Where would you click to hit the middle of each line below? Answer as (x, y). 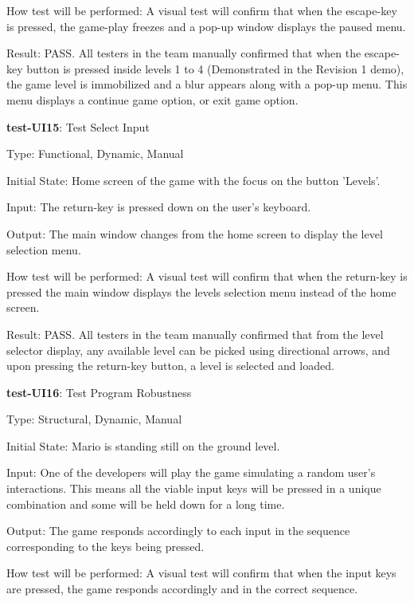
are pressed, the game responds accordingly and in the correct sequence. (182, 589)
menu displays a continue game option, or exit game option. (152, 99)
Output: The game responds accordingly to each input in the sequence (178, 531)
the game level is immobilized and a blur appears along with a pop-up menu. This (207, 84)
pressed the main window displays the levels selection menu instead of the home (201, 291)
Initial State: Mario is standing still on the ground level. (143, 445)
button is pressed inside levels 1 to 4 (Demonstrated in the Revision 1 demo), (215, 68)
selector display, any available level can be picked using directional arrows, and (198, 350)
